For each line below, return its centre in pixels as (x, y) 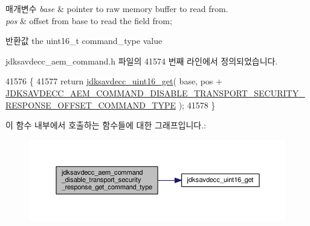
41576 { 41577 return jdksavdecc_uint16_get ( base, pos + (114, 81)
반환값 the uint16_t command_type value (84, 41)
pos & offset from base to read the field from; (89, 20)
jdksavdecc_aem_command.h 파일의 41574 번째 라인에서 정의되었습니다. (142, 61)
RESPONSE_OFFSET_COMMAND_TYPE (91, 105)
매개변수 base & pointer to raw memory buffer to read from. (117, 8)
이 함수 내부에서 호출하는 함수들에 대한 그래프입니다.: (106, 125)
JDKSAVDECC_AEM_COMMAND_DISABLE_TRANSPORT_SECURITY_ (155, 93)
